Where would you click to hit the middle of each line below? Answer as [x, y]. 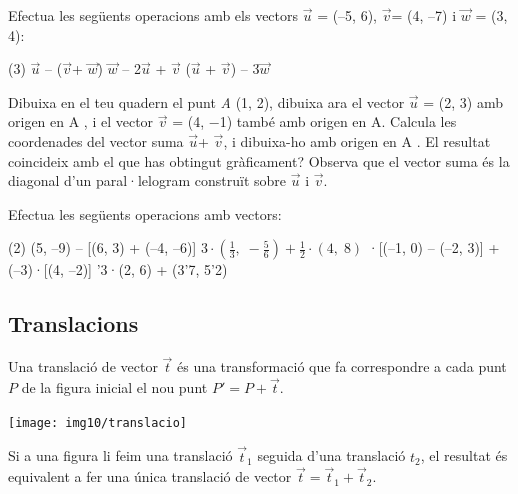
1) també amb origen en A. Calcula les [338, 121]
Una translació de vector [83, 366]
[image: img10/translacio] [97, 422]
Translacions [73, 323]
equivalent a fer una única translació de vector [150, 476]
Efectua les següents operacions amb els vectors [153, 15]
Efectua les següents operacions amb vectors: [145, 213]
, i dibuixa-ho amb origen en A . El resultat [357, 140]
